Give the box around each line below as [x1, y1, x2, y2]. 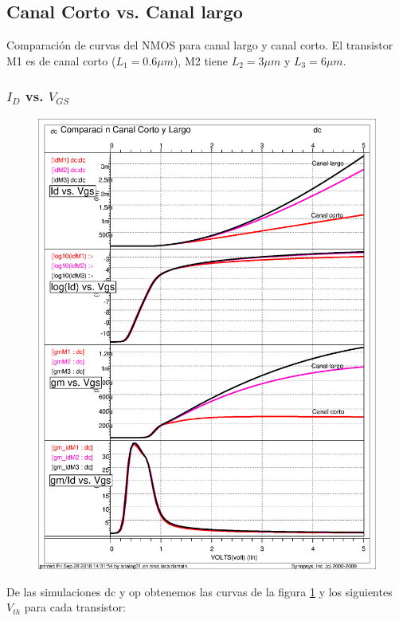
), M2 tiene [173, 52, 228, 69]
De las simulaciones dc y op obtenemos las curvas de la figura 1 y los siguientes [6, 583, 393, 599]
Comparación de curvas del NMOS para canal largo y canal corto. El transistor [6, 37, 393, 53]
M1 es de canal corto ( [6, 52, 116, 69]
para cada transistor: [24, 599, 126, 615]
